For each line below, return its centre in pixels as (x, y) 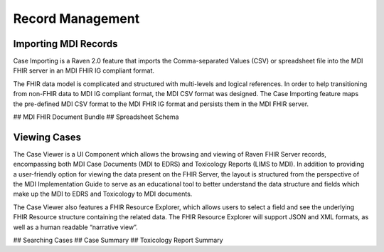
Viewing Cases (47, 137)
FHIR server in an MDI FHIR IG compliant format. (84, 70)
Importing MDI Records (65, 44)
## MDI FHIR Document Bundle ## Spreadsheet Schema (96, 117)
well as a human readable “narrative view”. (75, 227)
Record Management (76, 19)
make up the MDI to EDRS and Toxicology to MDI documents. (103, 194)
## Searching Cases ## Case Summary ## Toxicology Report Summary (118, 240)
